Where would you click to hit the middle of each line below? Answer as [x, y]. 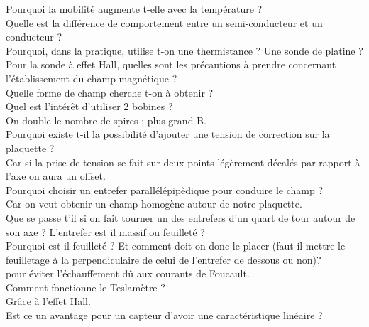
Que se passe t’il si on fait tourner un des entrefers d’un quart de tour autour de [181, 217]
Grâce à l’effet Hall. [48, 301]
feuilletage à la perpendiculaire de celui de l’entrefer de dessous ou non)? [164, 259]
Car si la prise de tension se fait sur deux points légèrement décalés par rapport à [183, 162]
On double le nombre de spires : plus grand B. [106, 120]
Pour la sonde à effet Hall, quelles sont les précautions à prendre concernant [171, 64]
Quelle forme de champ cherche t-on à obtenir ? [110, 92]
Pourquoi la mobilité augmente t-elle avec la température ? [134, 9]
